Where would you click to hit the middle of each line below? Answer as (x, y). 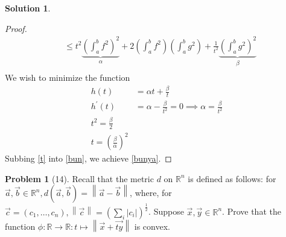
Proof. (16, 28)
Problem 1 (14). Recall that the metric (79, 178)
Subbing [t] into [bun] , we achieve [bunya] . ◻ (88, 158)
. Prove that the (252, 211)
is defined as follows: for (232, 178)
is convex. (152, 226)
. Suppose (166, 211)
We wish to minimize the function (68, 77)
